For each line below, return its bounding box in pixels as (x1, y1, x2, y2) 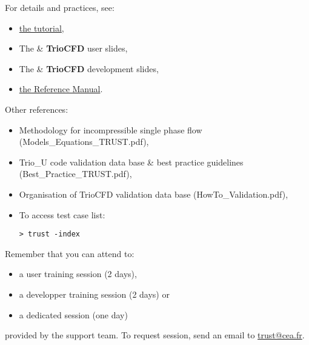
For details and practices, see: (5, 1, 115, 13)
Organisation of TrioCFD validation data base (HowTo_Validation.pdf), (19, 187, 288, 200)
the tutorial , (19, 21, 64, 34)
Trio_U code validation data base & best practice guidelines (19, 155, 244, 168)
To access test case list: (19, 208, 105, 221)
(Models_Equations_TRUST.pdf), (19, 135, 149, 148)
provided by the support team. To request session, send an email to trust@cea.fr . (5, 329, 305, 341)
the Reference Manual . (19, 82, 103, 95)
